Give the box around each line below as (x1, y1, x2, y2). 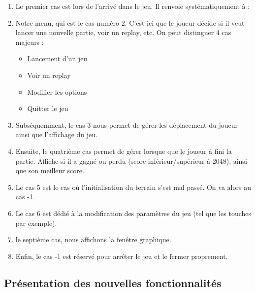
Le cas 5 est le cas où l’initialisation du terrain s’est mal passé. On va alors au (15, 182, 251, 192)
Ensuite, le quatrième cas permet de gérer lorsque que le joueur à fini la (15, 145, 232, 156)
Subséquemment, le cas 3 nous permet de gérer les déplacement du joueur (15, 119, 238, 130)
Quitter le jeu (27, 103, 68, 113)
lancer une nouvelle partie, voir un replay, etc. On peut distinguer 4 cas (15, 27, 231, 37)
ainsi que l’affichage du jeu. (15, 129, 97, 140)
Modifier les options (27, 86, 87, 97)
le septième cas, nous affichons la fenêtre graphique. (15, 234, 171, 245)
